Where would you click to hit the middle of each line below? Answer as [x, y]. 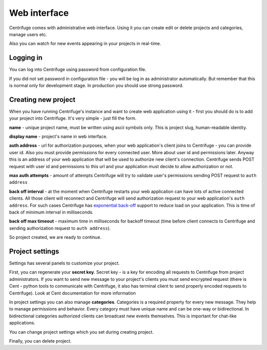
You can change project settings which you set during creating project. [81, 332]
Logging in [26, 58]
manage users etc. [28, 34]
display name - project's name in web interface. [58, 136]
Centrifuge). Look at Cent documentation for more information [72, 293]
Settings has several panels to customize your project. [64, 263]
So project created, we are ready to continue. [55, 237]
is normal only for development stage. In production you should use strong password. [96, 86]
